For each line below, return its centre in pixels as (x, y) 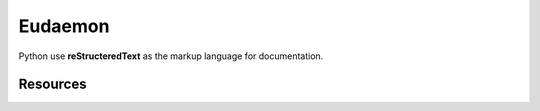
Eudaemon (64, 26)
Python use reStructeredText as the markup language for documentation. (171, 56)
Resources (52, 84)
